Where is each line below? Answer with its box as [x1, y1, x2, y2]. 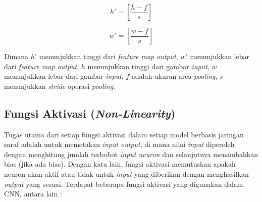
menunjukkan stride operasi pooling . [4, 80, 116, 91]
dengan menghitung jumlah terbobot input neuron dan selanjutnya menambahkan [4, 148, 258, 159]
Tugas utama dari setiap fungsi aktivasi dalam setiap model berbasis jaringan [4, 129, 244, 139]
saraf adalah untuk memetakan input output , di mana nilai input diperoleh [4, 139, 235, 149]
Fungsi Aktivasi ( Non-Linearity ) [4, 105, 176, 121]
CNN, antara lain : [4, 188, 62, 199]
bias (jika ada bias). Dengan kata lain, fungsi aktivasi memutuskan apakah [4, 159, 236, 169]
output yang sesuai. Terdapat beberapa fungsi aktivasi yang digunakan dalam [4, 178, 243, 189]
